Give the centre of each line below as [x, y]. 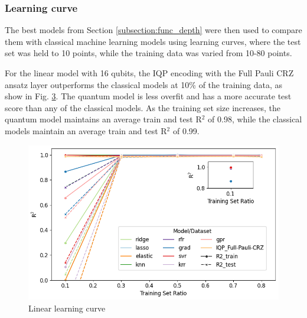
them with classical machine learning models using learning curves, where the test [153, 41]
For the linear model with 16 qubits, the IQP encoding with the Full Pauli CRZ [149, 73]
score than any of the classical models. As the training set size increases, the [143, 107]
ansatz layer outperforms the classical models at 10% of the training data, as [143, 84]
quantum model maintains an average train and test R [103, 119]
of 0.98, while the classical [255, 119]
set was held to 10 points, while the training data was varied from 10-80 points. [148, 53]
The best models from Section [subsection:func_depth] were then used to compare [153, 30]
